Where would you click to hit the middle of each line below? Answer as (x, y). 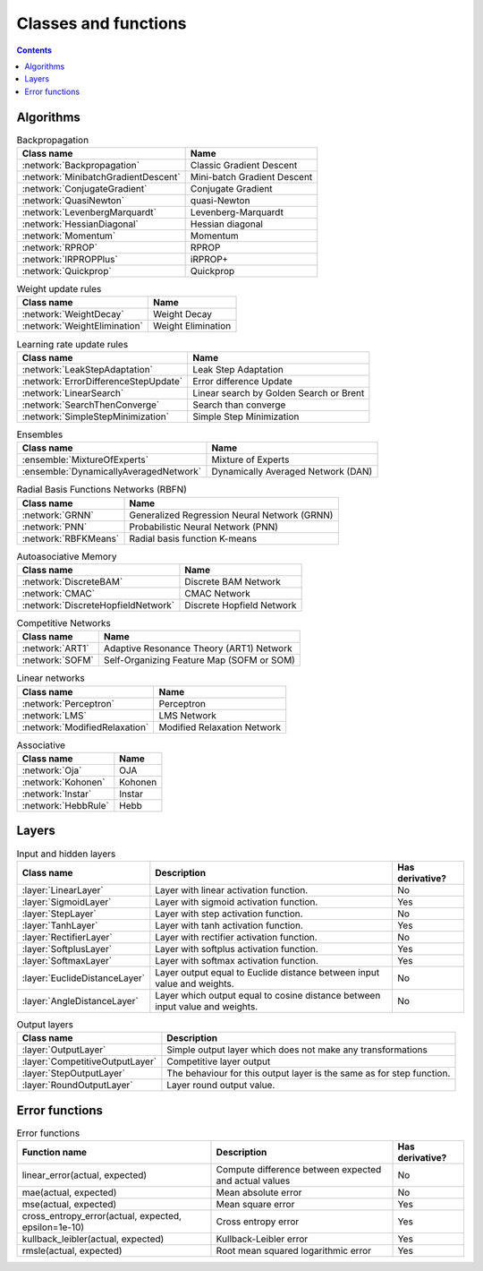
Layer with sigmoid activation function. (237, 902)
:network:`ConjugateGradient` (85, 189)
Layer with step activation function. (229, 914)
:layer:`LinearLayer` (63, 889)
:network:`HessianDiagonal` (80, 224)
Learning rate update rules (72, 344)
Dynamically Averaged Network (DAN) (292, 472)
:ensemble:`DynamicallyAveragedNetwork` (111, 472)
